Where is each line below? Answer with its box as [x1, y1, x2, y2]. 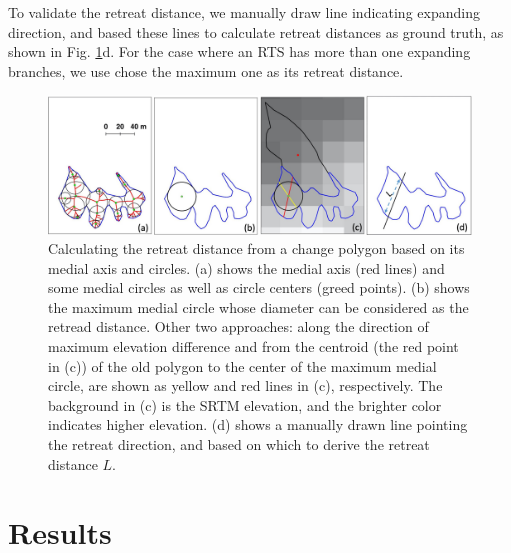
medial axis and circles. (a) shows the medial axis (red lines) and [48, 257, 445, 278]
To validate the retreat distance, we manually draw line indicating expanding [8, 2, 480, 22]
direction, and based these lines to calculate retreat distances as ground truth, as [8, 21, 504, 42]
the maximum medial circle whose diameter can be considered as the [48, 296, 469, 317]
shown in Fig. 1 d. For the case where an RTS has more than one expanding [8, 41, 471, 62]
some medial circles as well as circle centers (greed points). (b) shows [48, 277, 470, 298]
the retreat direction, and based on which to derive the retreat [48, 434, 430, 455]
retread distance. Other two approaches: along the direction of [48, 316, 429, 337]
